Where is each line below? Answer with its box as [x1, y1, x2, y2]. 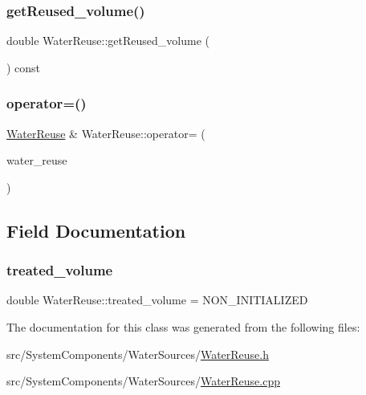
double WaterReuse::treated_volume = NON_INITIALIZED [6, 291, 308, 308]
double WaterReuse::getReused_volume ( [6, 32, 209, 49]
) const [6, 59, 41, 75]
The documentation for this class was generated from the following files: [6, 319, 360, 335]
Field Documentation [6, 218, 186, 242]
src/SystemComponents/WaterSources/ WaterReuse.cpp [6, 373, 281, 389]
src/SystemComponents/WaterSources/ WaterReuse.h [6, 345, 270, 362]
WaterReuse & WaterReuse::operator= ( [6, 124, 205, 141]
